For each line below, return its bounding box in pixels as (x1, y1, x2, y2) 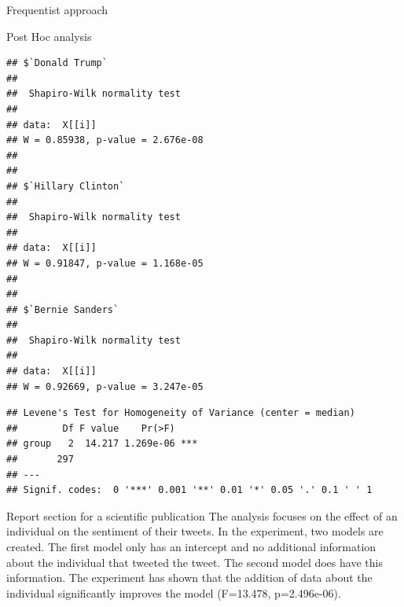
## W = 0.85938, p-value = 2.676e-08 (6, 134, 204, 146)
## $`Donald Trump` (6, 57, 108, 69)
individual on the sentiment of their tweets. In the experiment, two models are (6, 523, 384, 539)
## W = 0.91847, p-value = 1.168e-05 (6, 257, 204, 269)
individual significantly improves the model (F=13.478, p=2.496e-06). (6, 584, 341, 601)
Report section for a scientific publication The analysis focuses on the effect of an (6, 507, 398, 524)
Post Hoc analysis (6, 28, 92, 44)
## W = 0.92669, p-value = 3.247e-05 (6, 381, 204, 392)
